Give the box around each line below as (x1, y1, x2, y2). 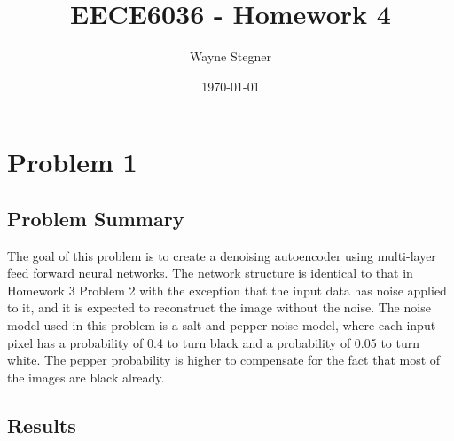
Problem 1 (7, 144, 137, 180)
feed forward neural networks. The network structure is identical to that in (7, 264, 413, 282)
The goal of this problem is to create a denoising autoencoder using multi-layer (7, 246, 436, 264)
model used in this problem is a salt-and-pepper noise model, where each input (7, 316, 436, 335)
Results (7, 411, 76, 438)
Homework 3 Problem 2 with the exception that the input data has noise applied (7, 280, 447, 299)
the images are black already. (7, 367, 165, 386)
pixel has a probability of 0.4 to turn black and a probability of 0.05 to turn (7, 333, 420, 351)
